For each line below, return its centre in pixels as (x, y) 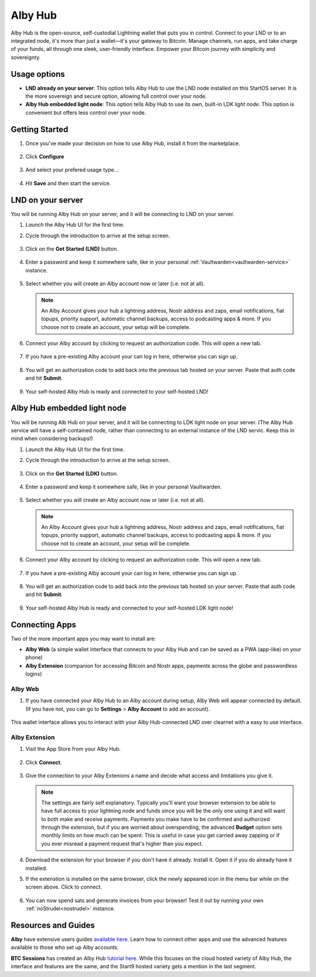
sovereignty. (26, 57)
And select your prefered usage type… (72, 170)
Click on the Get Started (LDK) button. (72, 473)
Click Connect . (44, 762)
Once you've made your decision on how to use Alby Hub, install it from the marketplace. (133, 143)
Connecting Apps (44, 625)
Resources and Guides (53, 925)
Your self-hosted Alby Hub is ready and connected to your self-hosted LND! (117, 391)
